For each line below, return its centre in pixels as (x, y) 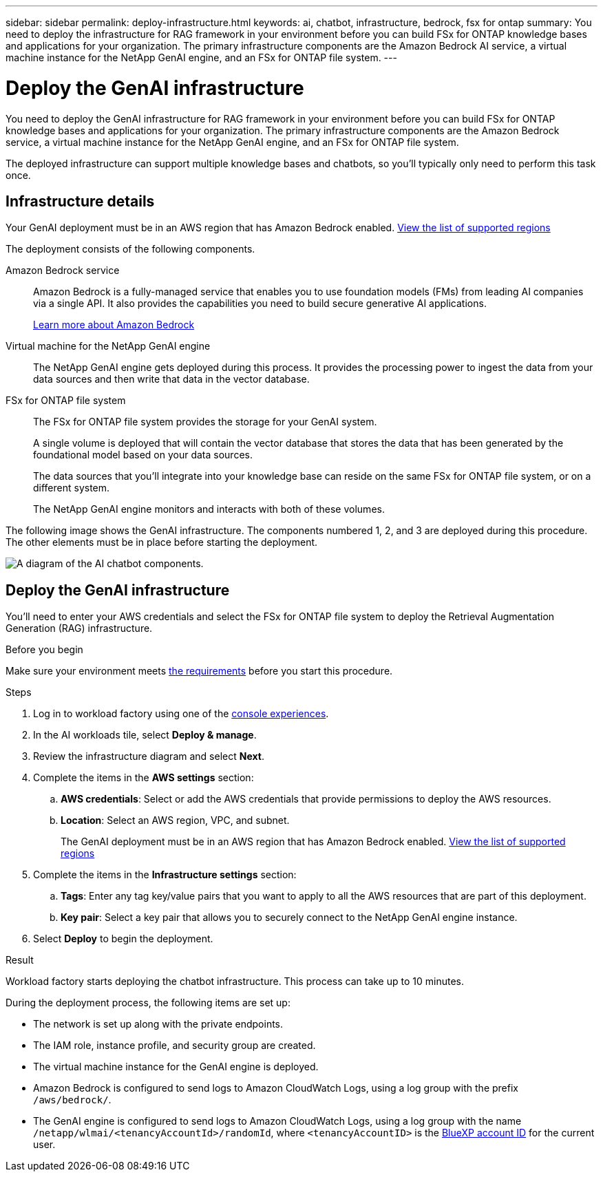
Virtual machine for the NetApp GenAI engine (108, 346)
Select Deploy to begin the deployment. (123, 939)
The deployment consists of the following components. (130, 249)
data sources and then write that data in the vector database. (171, 379)
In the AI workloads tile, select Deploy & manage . (145, 735)
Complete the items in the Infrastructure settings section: (165, 875)
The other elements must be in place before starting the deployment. (162, 542)
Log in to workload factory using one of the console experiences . (181, 714)
